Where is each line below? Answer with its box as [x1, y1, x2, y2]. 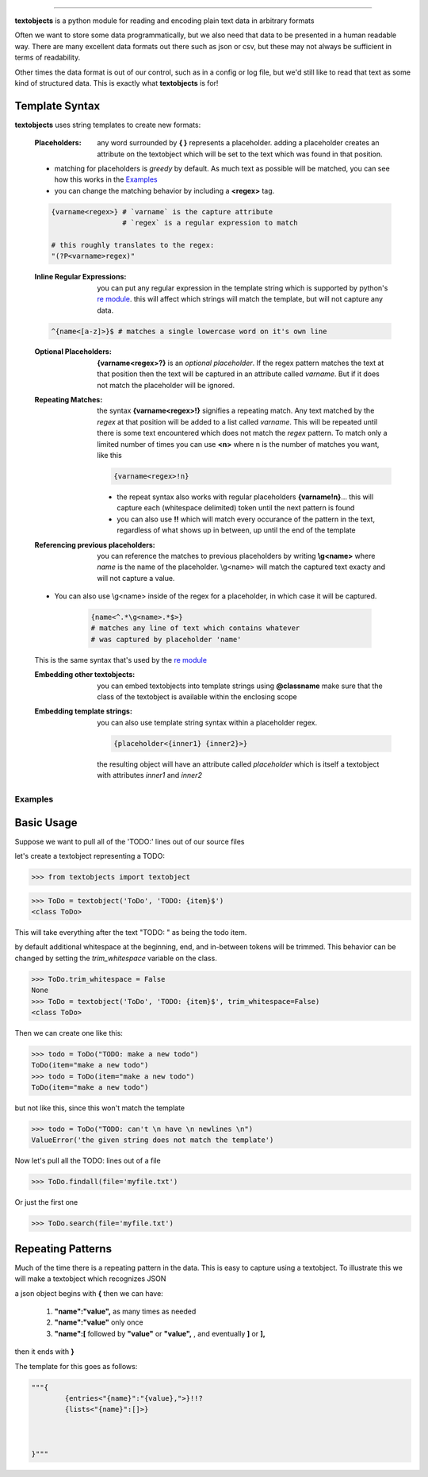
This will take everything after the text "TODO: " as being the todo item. [14, 927, 247, 937]
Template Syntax [14, 99, 101, 113]
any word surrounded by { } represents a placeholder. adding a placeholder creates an [97, 138, 380, 148]
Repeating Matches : [34, 395, 103, 405]
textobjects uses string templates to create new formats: [14, 120, 201, 129]
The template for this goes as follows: [14, 1361, 138, 1371]
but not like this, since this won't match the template [14, 1103, 185, 1113]
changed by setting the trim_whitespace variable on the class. [14, 953, 217, 963]
